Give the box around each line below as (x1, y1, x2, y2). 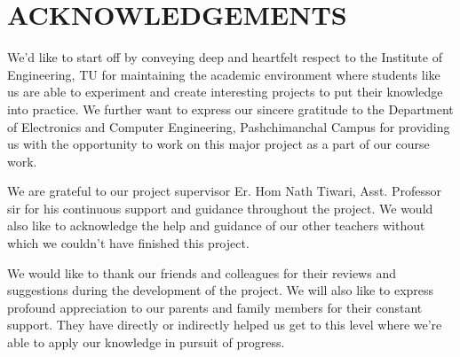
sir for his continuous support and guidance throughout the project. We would (7, 198, 433, 217)
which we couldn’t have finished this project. (7, 234, 250, 252)
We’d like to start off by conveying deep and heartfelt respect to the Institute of (7, 48, 442, 66)
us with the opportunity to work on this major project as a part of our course (7, 135, 430, 153)
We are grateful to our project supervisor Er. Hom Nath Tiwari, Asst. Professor (7, 182, 441, 200)
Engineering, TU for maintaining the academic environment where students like (7, 65, 440, 83)
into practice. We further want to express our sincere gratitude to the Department (7, 99, 454, 118)
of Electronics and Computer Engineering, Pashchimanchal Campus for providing (7, 117, 450, 136)
